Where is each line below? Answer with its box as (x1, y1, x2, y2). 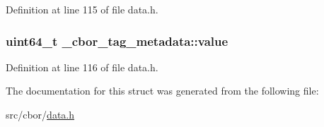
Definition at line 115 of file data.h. (6, 2, 158, 16)
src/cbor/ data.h (6, 107, 75, 121)
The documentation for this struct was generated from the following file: (6, 83, 319, 98)
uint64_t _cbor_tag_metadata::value (6, 32, 228, 49)
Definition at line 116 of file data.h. (6, 59, 158, 74)
